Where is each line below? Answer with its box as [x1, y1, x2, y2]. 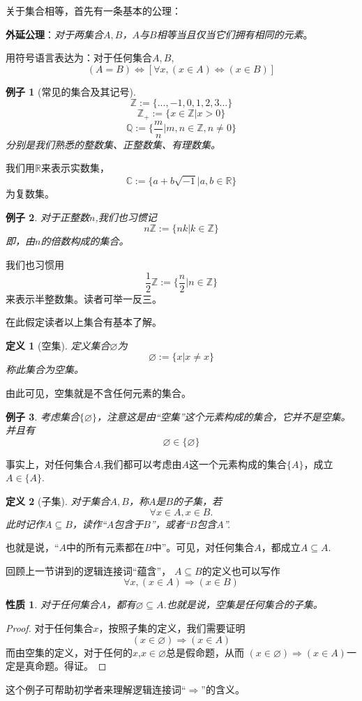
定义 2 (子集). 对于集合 [6, 494, 110, 508]
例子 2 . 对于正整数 [6, 209, 89, 224]
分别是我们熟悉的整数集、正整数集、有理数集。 [6, 137, 220, 151]
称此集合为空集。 [6, 362, 84, 377]
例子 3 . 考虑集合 [6, 409, 80, 423]
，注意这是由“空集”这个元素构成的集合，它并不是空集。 [96, 409, 351, 423]
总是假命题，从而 [165, 645, 244, 659]
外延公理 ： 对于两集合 [6, 27, 103, 41]
